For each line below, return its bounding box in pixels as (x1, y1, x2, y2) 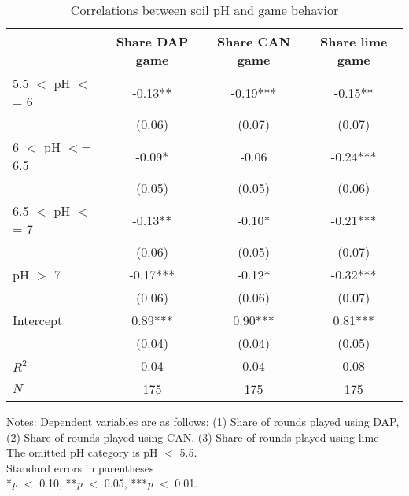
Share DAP (116, 32, 189, 50)
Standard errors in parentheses (6, 459, 154, 476)
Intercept (13, 311, 63, 329)
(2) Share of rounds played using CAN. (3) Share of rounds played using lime (6, 428, 379, 445)
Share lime (319, 32, 388, 50)
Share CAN (217, 32, 291, 50)
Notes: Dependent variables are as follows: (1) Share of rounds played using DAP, (6, 413, 400, 429)
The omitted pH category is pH (6, 444, 158, 461)
